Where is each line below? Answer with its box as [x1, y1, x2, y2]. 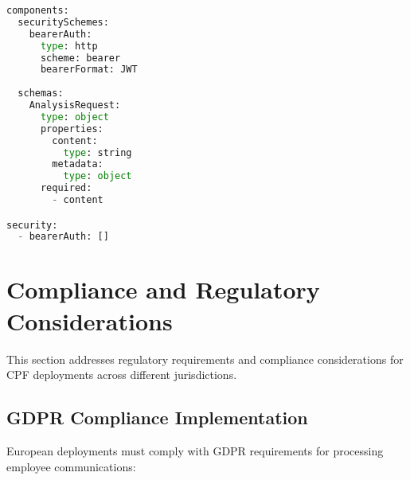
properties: [40, 123, 103, 135]
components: [6, 5, 69, 16]
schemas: [18, 88, 64, 100]
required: [40, 182, 92, 194]
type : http [40, 40, 98, 52]
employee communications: [6, 458, 136, 474]
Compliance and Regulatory [6, 273, 320, 306]
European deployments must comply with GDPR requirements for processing [6, 442, 384, 459]
